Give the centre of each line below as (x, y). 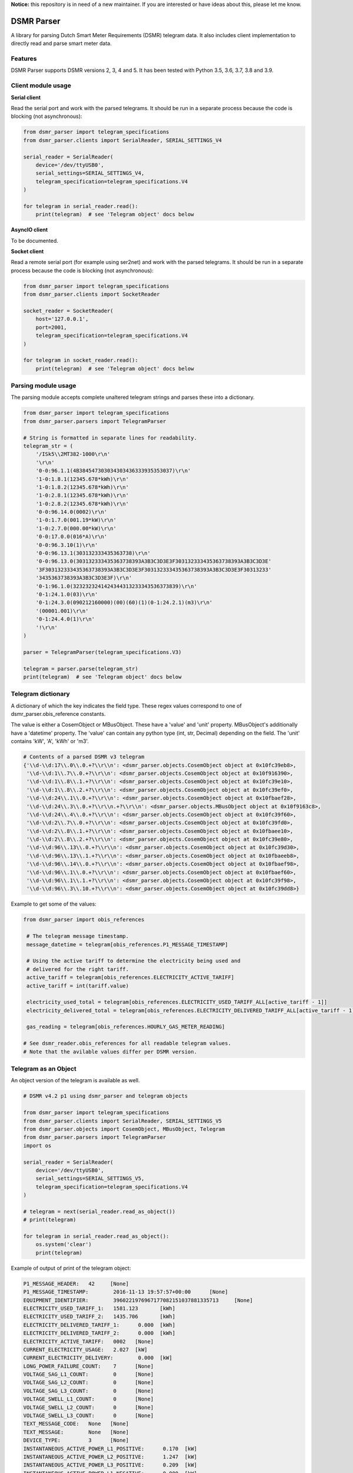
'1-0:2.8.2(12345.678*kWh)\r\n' (82, 503)
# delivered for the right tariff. (78, 969)
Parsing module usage (44, 386)
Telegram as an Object (44, 1069)
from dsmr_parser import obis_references (84, 920)
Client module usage (41, 85)
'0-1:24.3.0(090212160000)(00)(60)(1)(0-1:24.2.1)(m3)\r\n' (124, 603)
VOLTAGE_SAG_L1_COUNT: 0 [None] (89, 1375)
